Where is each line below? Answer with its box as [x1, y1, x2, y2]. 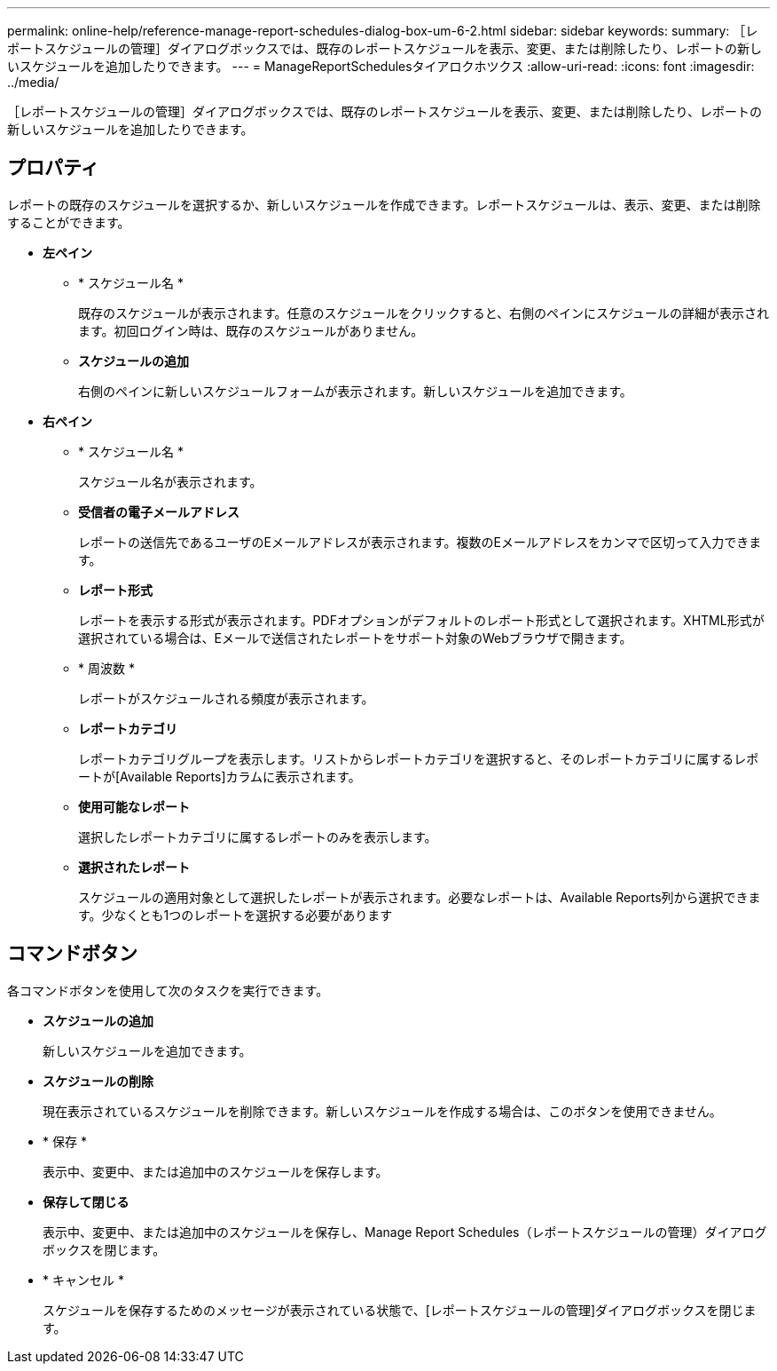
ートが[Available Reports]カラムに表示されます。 [78, 768, 361, 784]
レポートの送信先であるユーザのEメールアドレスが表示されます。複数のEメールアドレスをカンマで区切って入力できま [78, 534, 762, 550]
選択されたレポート [78, 859, 190, 875]
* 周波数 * [78, 660, 135, 676]
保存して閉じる [43, 1193, 129, 1209]
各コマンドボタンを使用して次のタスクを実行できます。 [7, 982, 329, 998]
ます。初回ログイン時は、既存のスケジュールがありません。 [78, 322, 424, 338]
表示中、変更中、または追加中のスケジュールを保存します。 [43, 1163, 388, 1179]
